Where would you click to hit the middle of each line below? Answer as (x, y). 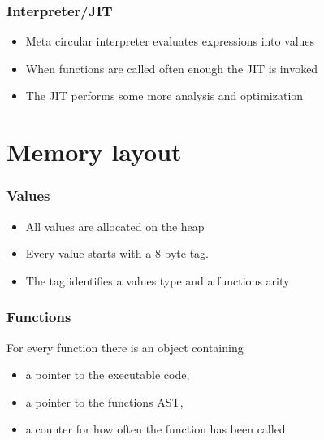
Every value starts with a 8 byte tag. (117, 253)
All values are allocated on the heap (115, 226)
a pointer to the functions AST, (104, 401)
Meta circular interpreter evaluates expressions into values (170, 41)
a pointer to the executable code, (108, 375)
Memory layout (94, 152)
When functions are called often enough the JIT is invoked (172, 68)
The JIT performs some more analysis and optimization (164, 96)
